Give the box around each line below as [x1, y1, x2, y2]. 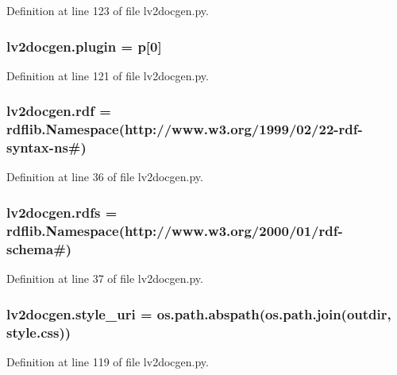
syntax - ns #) [6, 137, 87, 157]
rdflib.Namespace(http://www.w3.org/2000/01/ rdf [6, 220, 338, 240]
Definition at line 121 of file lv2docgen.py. [6, 67, 209, 83]
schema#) [6, 238, 72, 258]
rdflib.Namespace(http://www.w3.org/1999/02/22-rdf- [6, 119, 363, 139]
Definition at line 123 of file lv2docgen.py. [6, 2, 209, 18]
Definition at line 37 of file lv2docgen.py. [6, 270, 203, 287]
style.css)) [6, 322, 71, 342]
